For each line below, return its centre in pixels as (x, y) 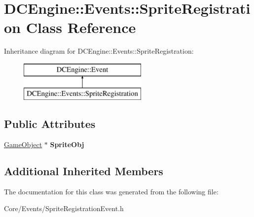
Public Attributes (50, 124)
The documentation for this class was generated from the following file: (111, 192)
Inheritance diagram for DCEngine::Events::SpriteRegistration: (99, 51)
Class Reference (81, 27)
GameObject (23, 144)
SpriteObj (67, 144)
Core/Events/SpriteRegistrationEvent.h (64, 208)
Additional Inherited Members (84, 171)
